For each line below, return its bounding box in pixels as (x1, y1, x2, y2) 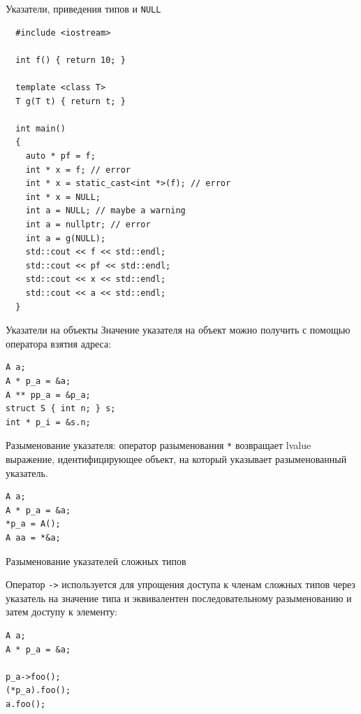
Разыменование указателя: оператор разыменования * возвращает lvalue (6, 438, 311, 452)
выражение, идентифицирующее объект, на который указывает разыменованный (6, 451, 347, 466)
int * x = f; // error (25, 164, 131, 175)
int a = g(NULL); (25, 233, 106, 243)
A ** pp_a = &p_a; (6, 390, 91, 400)
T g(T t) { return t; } (15, 96, 126, 106)
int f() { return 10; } (15, 55, 126, 65)
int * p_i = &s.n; (6, 417, 91, 427)
